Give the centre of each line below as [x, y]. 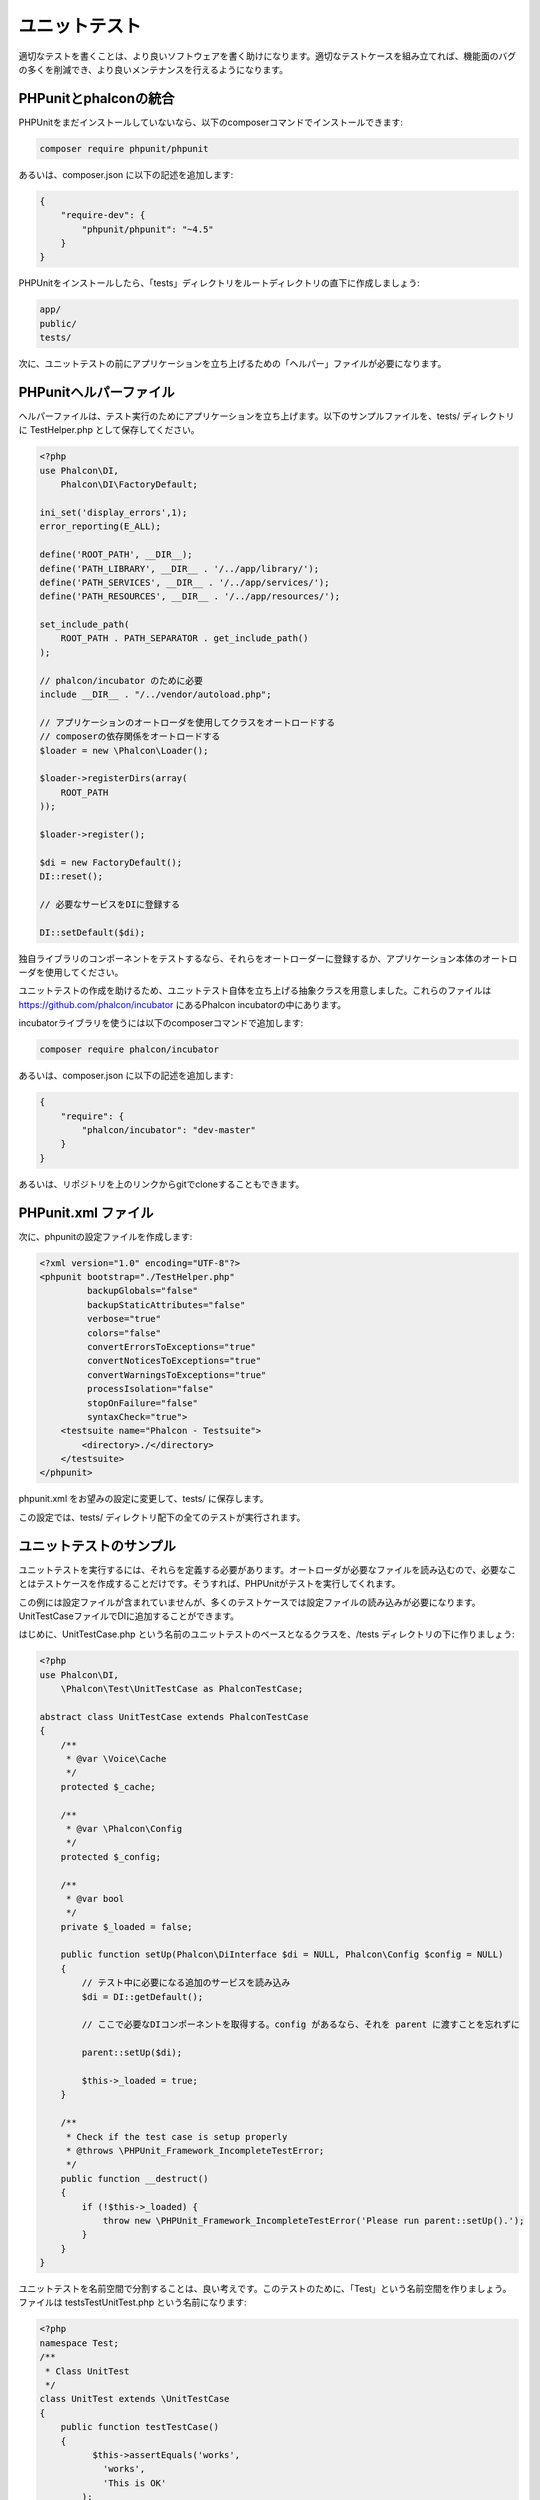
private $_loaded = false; [127, 1926]
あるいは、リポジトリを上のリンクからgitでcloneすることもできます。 [161, 1184]
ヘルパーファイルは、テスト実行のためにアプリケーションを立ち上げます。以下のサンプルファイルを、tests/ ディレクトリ [266, 416]
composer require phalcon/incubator [129, 1049]
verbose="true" [124, 1319]
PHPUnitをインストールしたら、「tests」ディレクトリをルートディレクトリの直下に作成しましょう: [219, 283]
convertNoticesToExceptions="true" [174, 1361]
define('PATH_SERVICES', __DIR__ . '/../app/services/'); [184, 582]
